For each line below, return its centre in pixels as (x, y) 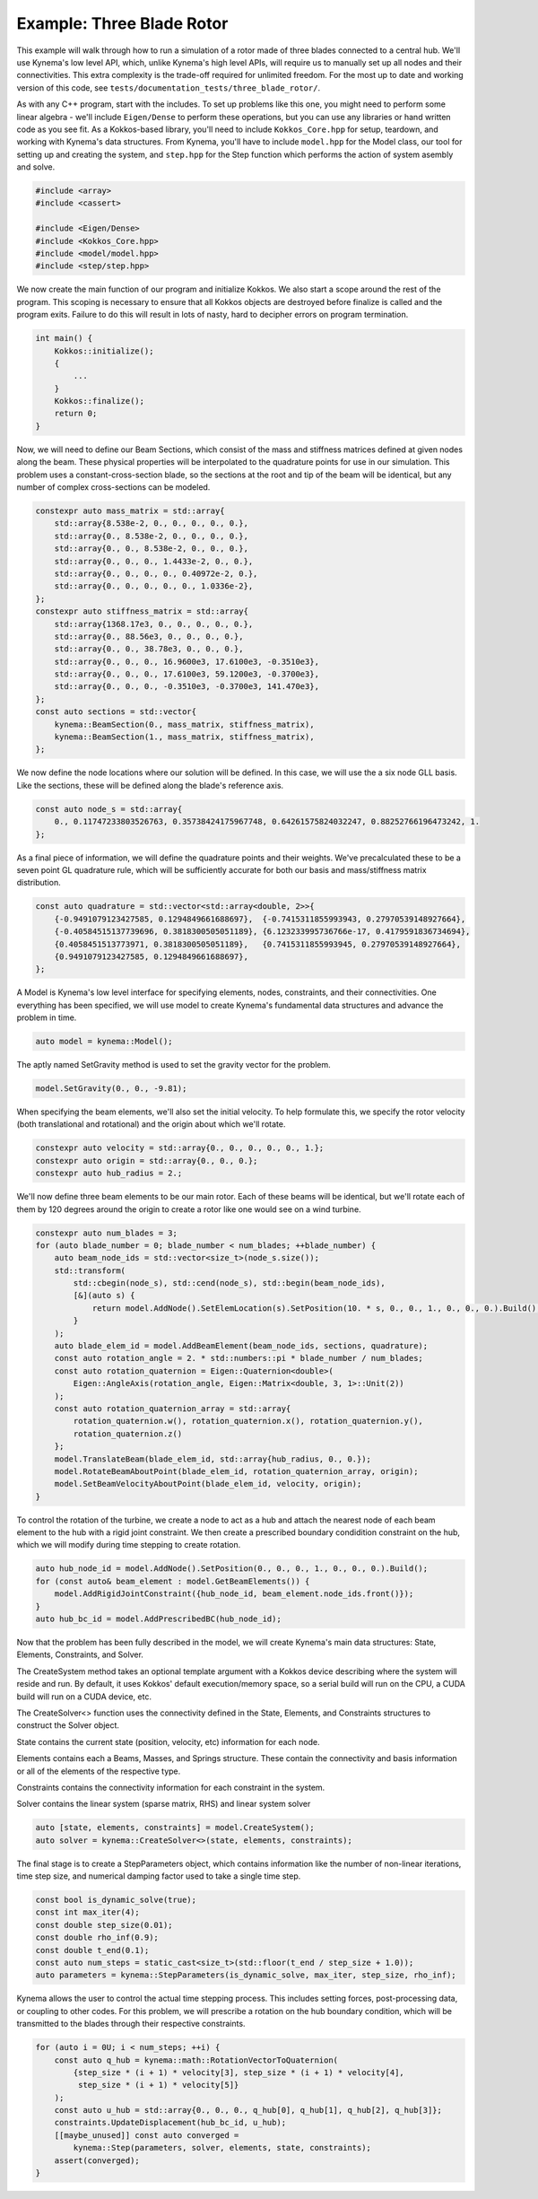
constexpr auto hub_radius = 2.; (109, 1174)
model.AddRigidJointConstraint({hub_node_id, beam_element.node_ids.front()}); (234, 1594)
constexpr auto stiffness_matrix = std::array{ (142, 611)
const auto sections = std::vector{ (116, 712)
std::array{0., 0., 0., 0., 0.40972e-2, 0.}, (156, 573)
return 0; (76, 414)
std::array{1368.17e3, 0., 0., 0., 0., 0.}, (154, 624)
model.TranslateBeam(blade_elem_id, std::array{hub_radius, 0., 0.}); (213, 1459)
